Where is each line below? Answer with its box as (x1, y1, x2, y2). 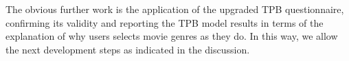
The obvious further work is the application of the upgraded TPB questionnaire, (5, 2, 344, 16)
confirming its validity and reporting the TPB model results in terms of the (5, 15, 324, 29)
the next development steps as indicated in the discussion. (5, 42, 250, 56)
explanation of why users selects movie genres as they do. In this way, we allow (5, 29, 338, 43)
